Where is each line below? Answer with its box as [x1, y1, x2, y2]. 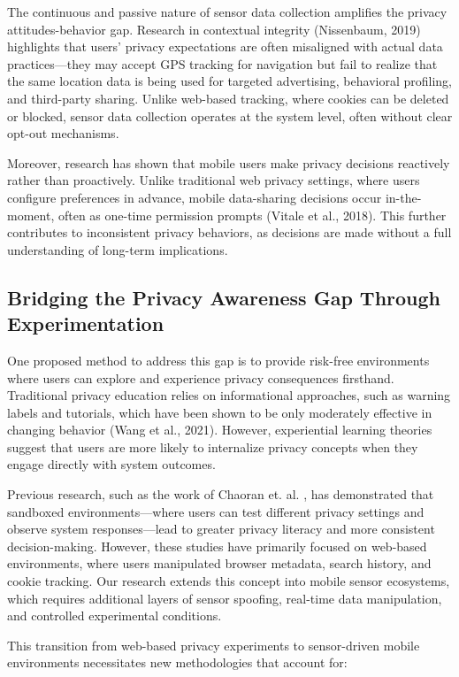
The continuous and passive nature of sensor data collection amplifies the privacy [7, 3, 448, 20]
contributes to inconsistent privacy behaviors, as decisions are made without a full [7, 223, 452, 242]
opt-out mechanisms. [7, 124, 119, 142]
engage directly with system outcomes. [7, 455, 216, 473]
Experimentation [7, 310, 164, 337]
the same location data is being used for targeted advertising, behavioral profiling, [7, 72, 452, 90]
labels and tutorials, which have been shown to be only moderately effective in [7, 403, 432, 421]
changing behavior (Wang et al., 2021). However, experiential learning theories [7, 420, 432, 439]
